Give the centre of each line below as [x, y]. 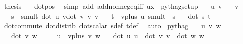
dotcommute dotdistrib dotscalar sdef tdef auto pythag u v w [112, 26]
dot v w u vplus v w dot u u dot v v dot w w [107, 35]
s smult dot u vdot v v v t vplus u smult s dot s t [111, 16]
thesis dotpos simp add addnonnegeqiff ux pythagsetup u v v [121, 6]
